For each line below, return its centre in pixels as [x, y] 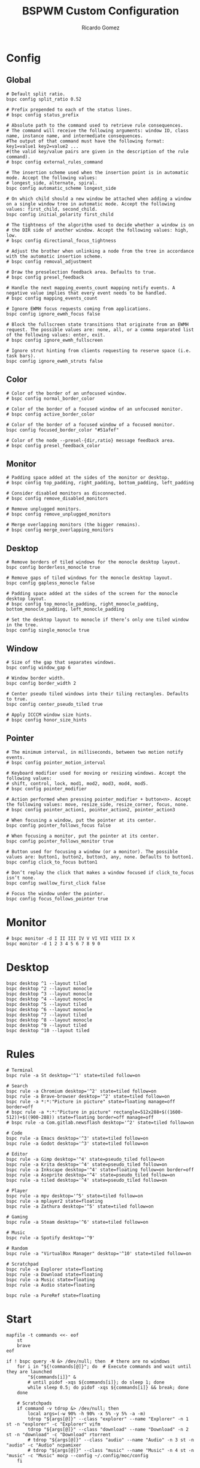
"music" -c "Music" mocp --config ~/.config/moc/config [77, 1455]
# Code [14, 1133]
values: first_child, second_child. [52, 209]
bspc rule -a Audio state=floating [51, 1285]
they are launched [29, 1372]
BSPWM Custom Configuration [101, 11]
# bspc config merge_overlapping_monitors [60, 530]
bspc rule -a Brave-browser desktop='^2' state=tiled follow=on [88, 1096]
